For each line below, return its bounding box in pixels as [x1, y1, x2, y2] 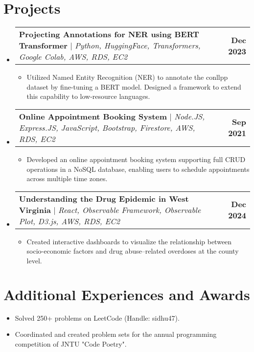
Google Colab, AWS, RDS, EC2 [19, 51, 128, 63]
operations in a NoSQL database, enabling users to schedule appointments [26, 164, 250, 174]
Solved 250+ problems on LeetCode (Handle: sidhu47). [15, 312, 180, 323]
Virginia [19, 204, 51, 215]
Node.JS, [174, 110, 205, 122]
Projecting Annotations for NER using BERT [19, 28, 199, 40]
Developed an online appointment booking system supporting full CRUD [26, 154, 246, 164]
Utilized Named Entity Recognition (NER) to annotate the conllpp [26, 72, 228, 82]
